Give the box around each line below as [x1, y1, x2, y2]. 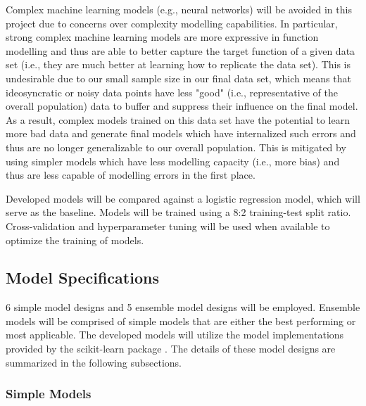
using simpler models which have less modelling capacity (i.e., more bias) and [6, 153, 340, 168]
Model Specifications [6, 267, 159, 288]
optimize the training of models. [6, 232, 144, 247]
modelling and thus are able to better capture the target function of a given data [6, 43, 355, 58]
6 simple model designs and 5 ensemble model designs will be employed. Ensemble [6, 300, 360, 315]
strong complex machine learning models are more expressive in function [6, 30, 319, 44]
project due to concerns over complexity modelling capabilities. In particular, [6, 15, 338, 30]
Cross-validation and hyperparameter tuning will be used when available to [6, 218, 330, 233]
